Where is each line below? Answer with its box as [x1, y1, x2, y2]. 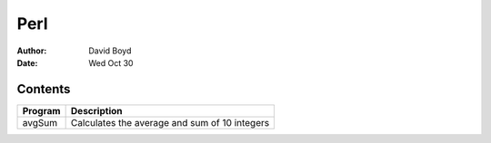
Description [70, 104, 123, 117]
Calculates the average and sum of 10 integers [70, 116, 270, 129]
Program [22, 104, 61, 117]
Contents [16, 81, 71, 97]
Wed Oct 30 [88, 57, 134, 68]
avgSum [22, 116, 58, 129]
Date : [16, 57, 38, 68]
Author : [16, 45, 47, 56]
